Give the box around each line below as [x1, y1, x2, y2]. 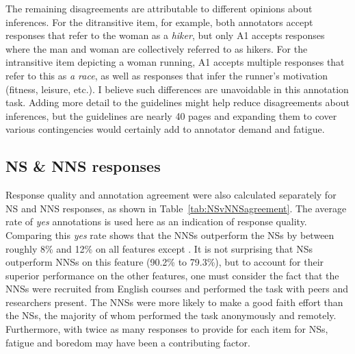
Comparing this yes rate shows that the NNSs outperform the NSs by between [5, 227, 334, 242]
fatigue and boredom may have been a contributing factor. [5, 335, 250, 349]
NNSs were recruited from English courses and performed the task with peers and [5, 281, 349, 296]
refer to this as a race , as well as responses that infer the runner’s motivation [5, 68, 328, 82]
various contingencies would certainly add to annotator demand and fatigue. [5, 122, 325, 136]
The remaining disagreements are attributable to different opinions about [5, 1, 313, 15]
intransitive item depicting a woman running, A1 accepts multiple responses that [5, 55, 345, 69]
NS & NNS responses [5, 155, 161, 177]
